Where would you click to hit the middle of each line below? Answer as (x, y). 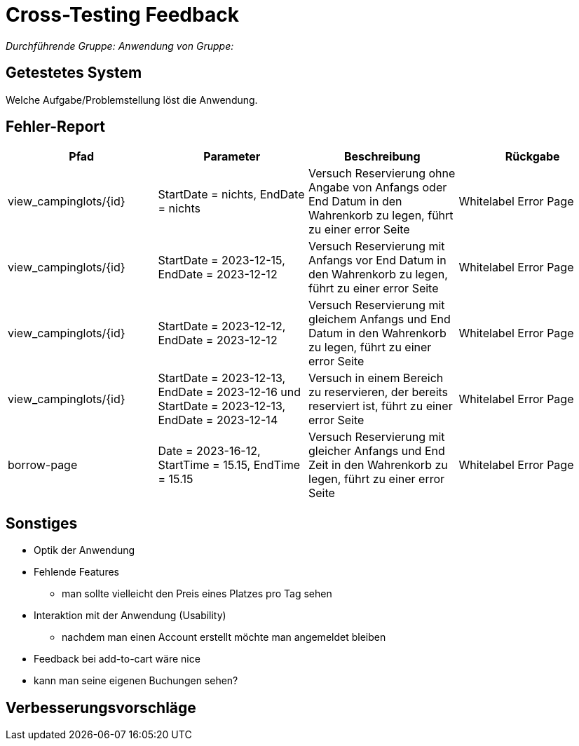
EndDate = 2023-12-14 (218, 420)
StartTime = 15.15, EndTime (229, 465)
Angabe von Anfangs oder (378, 188)
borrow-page (43, 465)
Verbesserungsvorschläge (101, 707)
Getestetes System (74, 73)
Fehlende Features (76, 572)
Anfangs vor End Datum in (377, 260)
